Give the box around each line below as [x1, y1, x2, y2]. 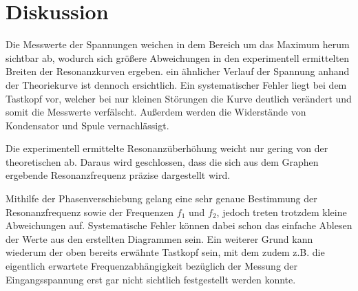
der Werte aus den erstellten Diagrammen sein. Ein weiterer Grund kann [6, 231, 313, 246]
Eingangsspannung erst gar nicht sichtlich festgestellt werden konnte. [6, 272, 296, 286]
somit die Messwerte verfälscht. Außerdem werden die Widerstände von [6, 105, 306, 119]
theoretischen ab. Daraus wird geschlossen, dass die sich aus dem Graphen [6, 154, 319, 169]
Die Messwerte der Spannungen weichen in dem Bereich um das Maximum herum [6, 37, 350, 52]
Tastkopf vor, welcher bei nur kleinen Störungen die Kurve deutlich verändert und [6, 91, 352, 105]
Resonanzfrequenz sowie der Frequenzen [6, 204, 174, 219]
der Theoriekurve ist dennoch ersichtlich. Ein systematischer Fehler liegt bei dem [6, 77, 347, 91]
